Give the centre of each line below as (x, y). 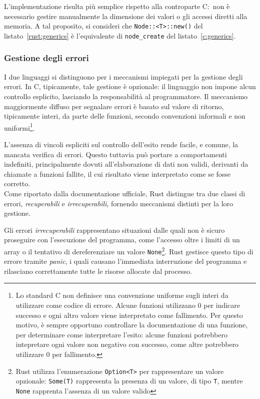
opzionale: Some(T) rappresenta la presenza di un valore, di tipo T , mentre (129, 381)
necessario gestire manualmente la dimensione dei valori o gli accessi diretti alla (126, 16)
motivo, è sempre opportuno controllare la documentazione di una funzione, (132, 325)
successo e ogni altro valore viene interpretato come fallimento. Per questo (129, 315)
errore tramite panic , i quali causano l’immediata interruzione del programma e (125, 261)
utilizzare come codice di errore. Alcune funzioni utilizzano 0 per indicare (128, 305)
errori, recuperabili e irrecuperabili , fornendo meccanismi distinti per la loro (119, 203)
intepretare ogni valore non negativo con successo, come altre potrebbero (127, 344)
